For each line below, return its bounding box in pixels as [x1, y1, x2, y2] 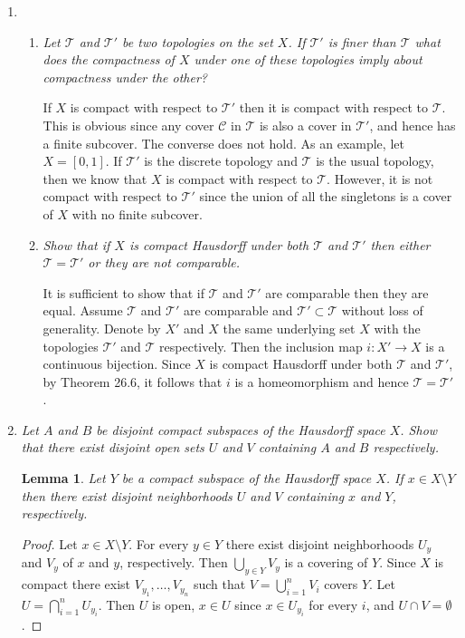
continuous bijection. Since [43, 354, 191, 373]
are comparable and [183, 301, 293, 320]
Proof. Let [21, 534, 78, 553]
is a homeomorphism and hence [234, 372, 409, 391]
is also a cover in [259, 115, 352, 134]
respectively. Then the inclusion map [159, 336, 363, 355]
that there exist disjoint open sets [21, 438, 204, 457]
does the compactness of [43, 50, 175, 69]
